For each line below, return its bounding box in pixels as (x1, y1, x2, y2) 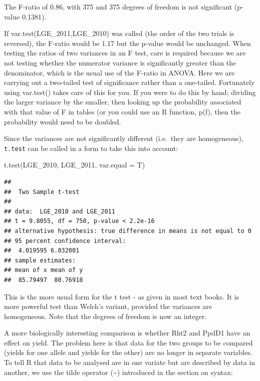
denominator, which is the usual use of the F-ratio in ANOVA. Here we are (4, 67, 235, 77)
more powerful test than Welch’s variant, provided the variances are (4, 301, 212, 311)
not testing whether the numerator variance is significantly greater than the (4, 57, 236, 67)
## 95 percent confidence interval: (4, 237, 126, 244)
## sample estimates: (4, 256, 76, 264)
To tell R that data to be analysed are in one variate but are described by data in (4, 357, 255, 367)
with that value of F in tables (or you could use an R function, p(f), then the (4, 106, 240, 116)
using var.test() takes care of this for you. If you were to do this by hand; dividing (4, 86, 256, 97)
